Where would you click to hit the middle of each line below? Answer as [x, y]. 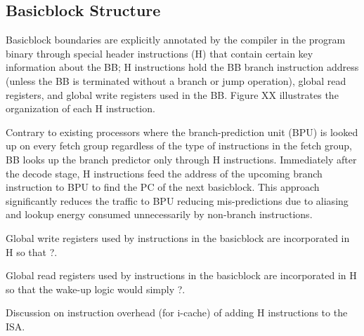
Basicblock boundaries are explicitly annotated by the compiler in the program [176, 40]
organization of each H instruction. [80, 108]
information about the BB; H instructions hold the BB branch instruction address [182, 67]
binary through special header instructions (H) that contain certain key [160, 53]
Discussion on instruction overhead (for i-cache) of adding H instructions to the [177, 313]
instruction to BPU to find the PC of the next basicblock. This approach [163, 187]
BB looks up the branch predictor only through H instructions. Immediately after [181, 159]
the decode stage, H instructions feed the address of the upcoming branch [164, 173]
